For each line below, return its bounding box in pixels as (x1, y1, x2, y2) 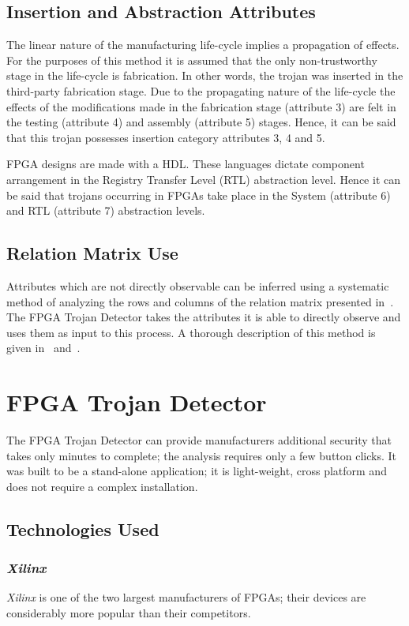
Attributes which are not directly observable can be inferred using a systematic (6, 277, 389, 294)
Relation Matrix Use (6, 241, 178, 265)
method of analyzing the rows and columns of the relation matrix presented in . (6, 293, 394, 309)
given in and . (6, 339, 81, 356)
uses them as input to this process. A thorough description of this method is (6, 324, 376, 340)
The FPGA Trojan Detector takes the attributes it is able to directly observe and (6, 309, 401, 325)
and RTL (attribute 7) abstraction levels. (6, 202, 205, 219)
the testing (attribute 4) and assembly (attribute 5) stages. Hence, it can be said (6, 114, 396, 130)
